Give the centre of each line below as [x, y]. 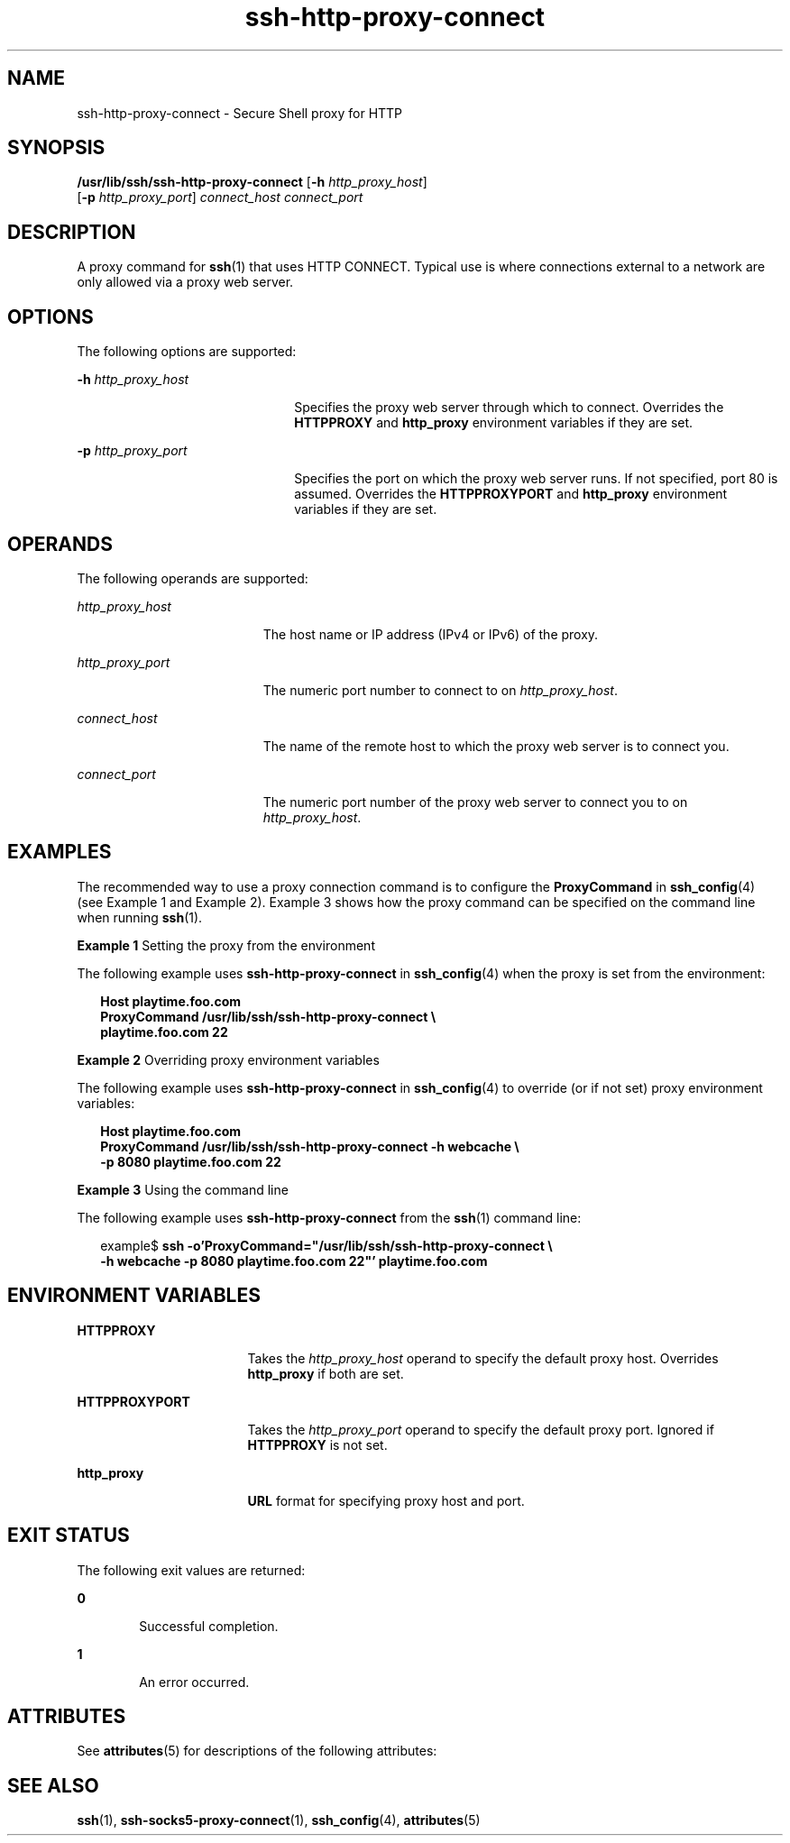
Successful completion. [209, 1626]
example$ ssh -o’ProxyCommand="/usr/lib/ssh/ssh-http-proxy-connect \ [326, 1245]
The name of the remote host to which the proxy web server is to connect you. [496, 746]
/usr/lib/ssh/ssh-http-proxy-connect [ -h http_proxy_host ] [252, 182]
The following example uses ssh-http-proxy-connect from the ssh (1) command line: [329, 1217]
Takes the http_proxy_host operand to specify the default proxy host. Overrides [483, 1358]
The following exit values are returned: [191, 1570]
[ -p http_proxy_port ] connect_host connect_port [220, 197]
